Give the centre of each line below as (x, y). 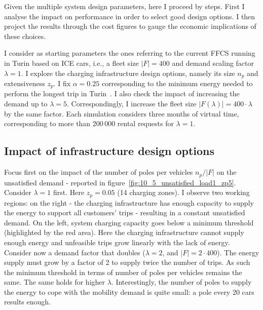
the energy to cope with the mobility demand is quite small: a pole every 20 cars (129, 292)
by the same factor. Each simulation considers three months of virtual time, (122, 113)
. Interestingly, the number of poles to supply (181, 282)
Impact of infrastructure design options (109, 151)
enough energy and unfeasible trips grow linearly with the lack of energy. (117, 242)
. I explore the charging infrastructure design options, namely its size (128, 73)
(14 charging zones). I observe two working (183, 192)
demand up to (26, 104)
